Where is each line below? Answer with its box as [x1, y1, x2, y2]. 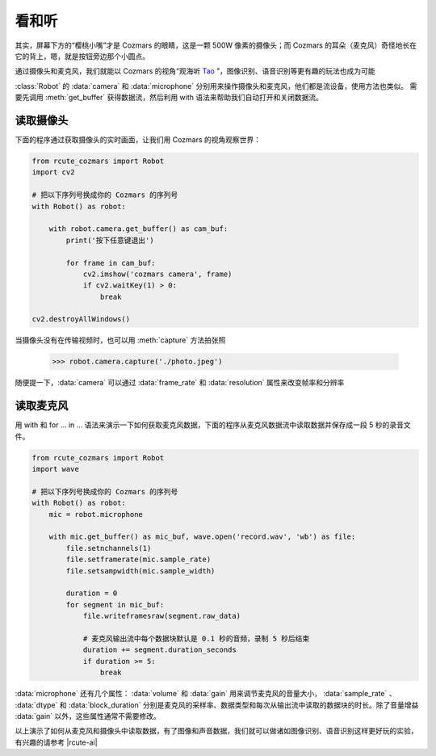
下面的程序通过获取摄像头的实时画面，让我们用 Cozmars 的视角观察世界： [15, 135, 262, 145]
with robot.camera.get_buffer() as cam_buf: [48, 225, 228, 233]
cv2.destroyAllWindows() [31, 315, 131, 324]
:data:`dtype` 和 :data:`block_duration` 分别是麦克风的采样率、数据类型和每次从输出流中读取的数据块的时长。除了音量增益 [15, 699, 419, 710]
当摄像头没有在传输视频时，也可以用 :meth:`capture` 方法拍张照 [15, 335, 226, 345]
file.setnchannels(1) [65, 544, 152, 552]
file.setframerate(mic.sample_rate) [65, 555, 212, 565]
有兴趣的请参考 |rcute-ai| [15, 737, 98, 747]
